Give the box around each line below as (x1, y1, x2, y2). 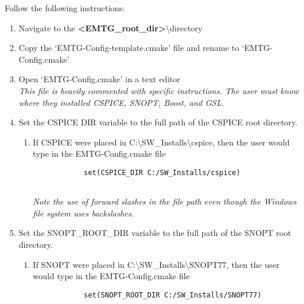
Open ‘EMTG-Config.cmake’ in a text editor (18, 73, 180, 85)
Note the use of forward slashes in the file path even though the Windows (33, 195, 297, 208)
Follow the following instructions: (5, 2, 125, 14)
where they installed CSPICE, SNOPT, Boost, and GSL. (18, 96, 224, 108)
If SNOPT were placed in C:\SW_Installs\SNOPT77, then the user (33, 258, 280, 270)
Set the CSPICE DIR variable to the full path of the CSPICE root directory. (18, 116, 297, 128)
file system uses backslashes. (33, 206, 134, 219)
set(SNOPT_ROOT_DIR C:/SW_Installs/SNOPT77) (83, 290, 262, 299)
